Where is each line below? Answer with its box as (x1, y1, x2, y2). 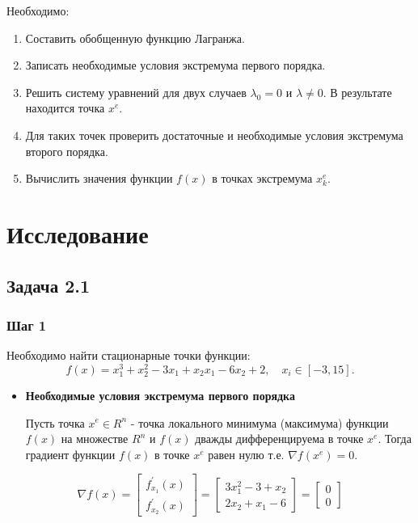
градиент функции (25, 445, 116, 462)
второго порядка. (25, 142, 108, 159)
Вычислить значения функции (25, 170, 173, 187)
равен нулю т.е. (208, 445, 285, 462)
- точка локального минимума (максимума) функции (130, 414, 389, 431)
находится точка (25, 99, 105, 116)
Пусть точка (25, 414, 85, 431)
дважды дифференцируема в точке (195, 430, 364, 447)
